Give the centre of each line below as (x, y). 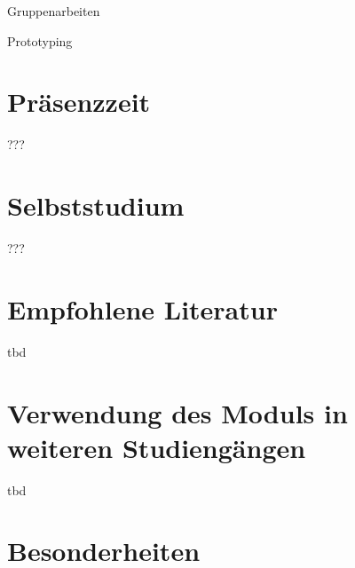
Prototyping (40, 40)
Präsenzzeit (79, 102)
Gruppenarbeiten (54, 11)
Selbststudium (96, 205)
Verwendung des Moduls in (177, 412)
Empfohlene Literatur (142, 308)
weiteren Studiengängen (157, 447)
